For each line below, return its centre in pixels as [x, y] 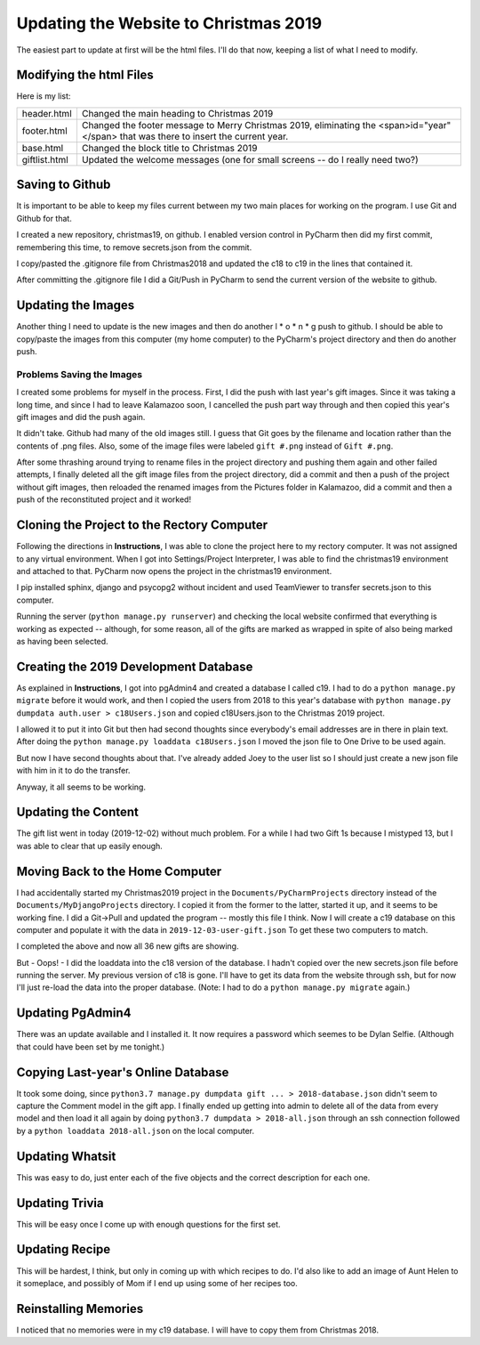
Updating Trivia [60, 1203]
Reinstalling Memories [80, 1309]
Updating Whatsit [66, 1156]
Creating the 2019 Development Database [135, 666]
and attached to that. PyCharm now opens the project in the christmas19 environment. [174, 571]
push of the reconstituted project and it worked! [104, 499]
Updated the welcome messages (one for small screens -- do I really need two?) [250, 159]
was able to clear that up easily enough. [90, 846]
